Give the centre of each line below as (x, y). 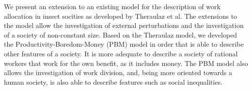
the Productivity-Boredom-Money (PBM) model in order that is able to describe (124, 44)
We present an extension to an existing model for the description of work (112, 6)
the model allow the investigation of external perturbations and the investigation (124, 25)
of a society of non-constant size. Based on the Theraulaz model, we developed (121, 34)
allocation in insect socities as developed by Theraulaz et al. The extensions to (121, 16)
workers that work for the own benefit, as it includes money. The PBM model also (126, 63)
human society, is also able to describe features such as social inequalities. (113, 82)
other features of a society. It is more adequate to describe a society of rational (121, 53)
